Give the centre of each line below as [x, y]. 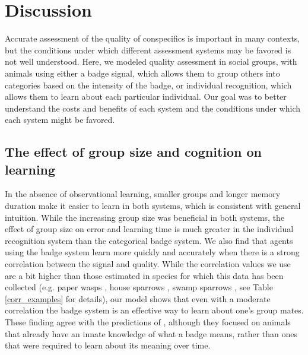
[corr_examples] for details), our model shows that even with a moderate [138, 298]
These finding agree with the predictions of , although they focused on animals [148, 322]
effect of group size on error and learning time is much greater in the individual [149, 229]
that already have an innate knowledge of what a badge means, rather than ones [151, 333]
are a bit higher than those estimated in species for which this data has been [144, 275]
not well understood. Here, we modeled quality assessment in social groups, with [151, 61]
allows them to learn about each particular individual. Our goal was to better [146, 96]
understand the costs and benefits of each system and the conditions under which [153, 108]
